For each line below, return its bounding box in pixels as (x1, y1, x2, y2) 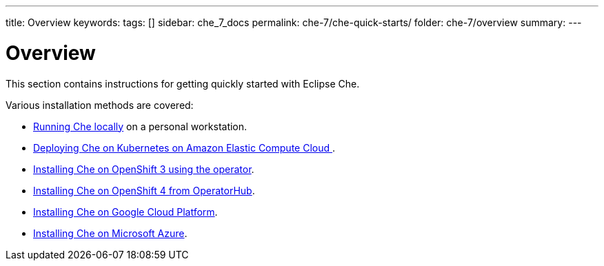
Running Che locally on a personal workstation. (33, 120, 248, 132)
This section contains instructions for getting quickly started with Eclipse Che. (6, 77, 360, 90)
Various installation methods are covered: (6, 99, 194, 111)
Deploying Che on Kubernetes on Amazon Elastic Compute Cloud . (33, 141, 336, 154)
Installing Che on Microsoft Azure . (33, 227, 188, 239)
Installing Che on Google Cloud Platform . (33, 205, 218, 218)
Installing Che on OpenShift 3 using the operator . (33, 163, 254, 175)
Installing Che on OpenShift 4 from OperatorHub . (33, 184, 255, 196)
